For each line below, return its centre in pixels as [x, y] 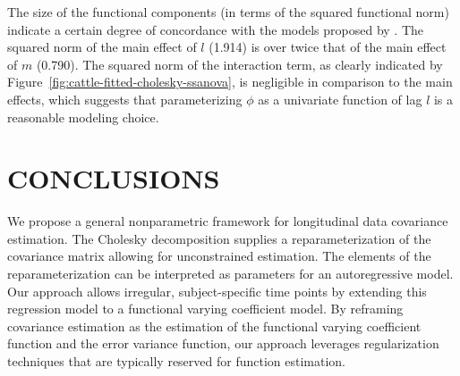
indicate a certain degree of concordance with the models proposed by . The [216, 29]
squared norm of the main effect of [102, 47]
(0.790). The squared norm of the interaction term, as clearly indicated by [239, 64]
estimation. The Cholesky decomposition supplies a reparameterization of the [219, 238]
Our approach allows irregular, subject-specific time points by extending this [217, 291]
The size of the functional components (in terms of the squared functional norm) [228, 12]
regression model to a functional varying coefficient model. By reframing [205, 309]
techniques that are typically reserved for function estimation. [177, 361]
